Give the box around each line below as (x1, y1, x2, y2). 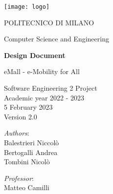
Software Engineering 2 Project (4, 83, 97, 93)
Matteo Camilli (4, 182, 49, 193)
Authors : (4, 128, 29, 138)
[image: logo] (4, 3, 50, 10)
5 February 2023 (4, 102, 53, 112)
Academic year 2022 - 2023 (4, 92, 85, 102)
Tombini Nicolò (4, 156, 50, 167)
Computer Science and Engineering (4, 34, 109, 44)
